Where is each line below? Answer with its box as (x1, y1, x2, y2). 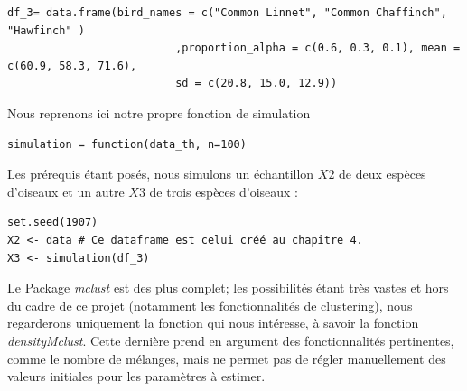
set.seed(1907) (7, 216, 98, 229)
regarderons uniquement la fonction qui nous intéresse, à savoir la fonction (7, 313, 419, 332)
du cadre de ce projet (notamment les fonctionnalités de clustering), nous (7, 295, 413, 314)
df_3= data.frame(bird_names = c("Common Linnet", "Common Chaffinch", (7, 6, 447, 19)
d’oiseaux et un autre (7, 182, 125, 200)
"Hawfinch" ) (7, 23, 85, 37)
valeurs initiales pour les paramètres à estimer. (7, 367, 266, 386)
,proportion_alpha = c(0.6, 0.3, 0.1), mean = (175, 42, 461, 55)
